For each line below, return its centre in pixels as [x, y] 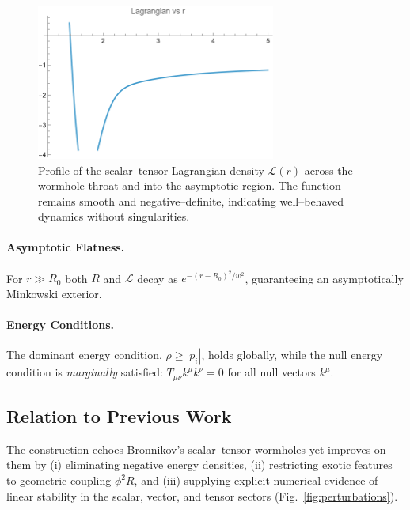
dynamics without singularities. [114, 216]
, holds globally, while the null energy [292, 355]
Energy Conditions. [61, 325]
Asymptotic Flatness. [66, 247]
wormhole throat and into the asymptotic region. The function [190, 185]
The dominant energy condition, [84, 355]
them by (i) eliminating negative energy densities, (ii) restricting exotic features [199, 465]
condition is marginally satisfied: [85, 372]
